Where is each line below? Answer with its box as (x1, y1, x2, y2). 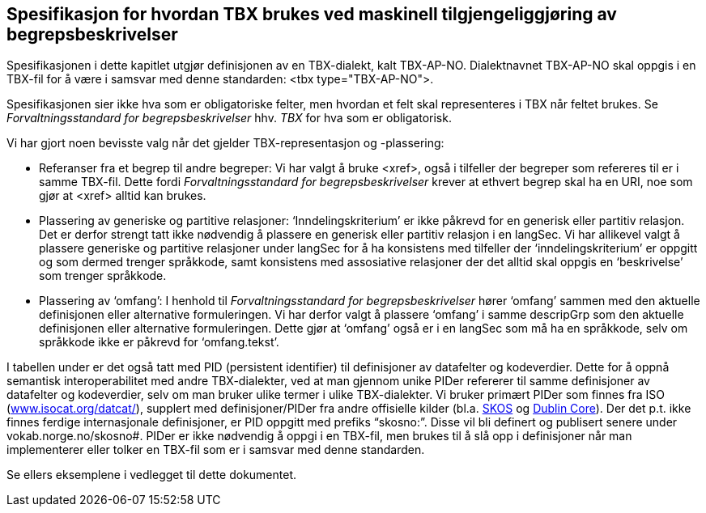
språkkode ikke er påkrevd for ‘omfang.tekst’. (39, 335, 279, 350)
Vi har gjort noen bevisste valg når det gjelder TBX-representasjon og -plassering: (6, 136, 444, 151)
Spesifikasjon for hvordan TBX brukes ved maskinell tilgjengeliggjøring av (6, 4, 617, 24)
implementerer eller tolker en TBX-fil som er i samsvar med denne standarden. (6, 443, 425, 457)
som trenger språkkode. (39, 269, 167, 283)
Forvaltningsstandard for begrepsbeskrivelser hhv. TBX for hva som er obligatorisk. (6, 111, 452, 125)
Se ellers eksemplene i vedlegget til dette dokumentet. (6, 468, 297, 482)
